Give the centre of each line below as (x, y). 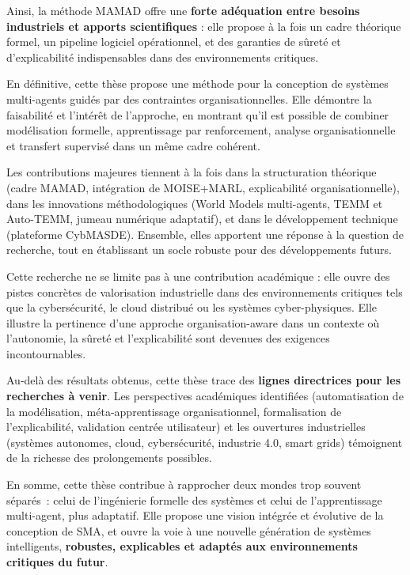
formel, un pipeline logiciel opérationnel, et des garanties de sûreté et (174, 42)
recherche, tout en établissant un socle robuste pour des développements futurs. (199, 250)
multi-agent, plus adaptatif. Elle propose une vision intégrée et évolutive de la (195, 515)
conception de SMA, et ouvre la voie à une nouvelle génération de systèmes (189, 530)
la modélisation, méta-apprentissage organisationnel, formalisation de (174, 411)
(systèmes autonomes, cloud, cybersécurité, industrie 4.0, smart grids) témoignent (205, 442)
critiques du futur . (57, 562)
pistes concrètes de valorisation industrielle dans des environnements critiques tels (205, 291)
